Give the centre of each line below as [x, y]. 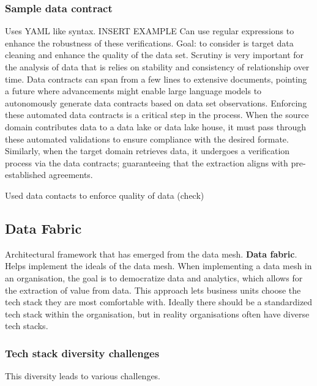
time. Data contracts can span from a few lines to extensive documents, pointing [156, 79]
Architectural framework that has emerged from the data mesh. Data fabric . [151, 254]
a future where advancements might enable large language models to [133, 91]
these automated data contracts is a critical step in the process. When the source [157, 115]
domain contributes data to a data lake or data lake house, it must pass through [156, 126]
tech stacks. [27, 326]
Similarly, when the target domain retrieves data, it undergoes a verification [147, 151]
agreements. [71, 175]
